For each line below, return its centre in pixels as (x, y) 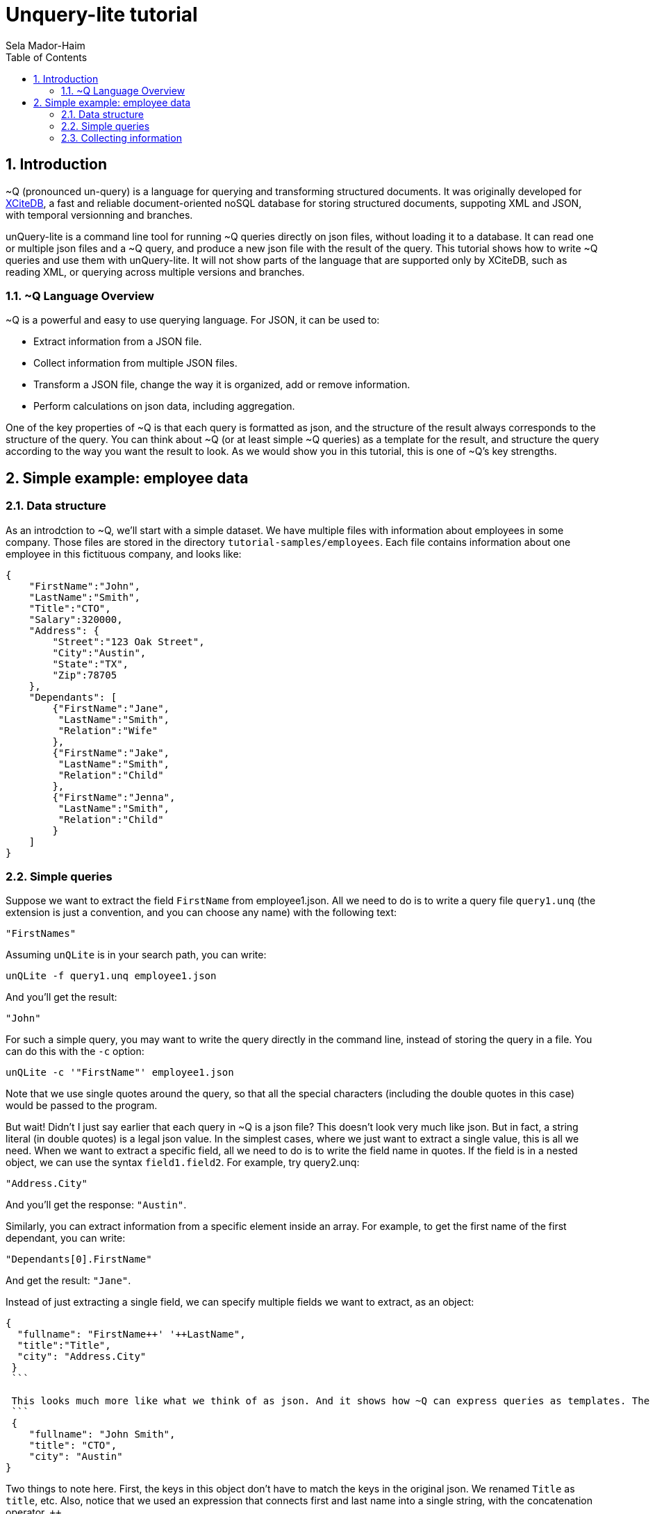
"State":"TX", (91, 664)
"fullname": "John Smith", (102, 1434)
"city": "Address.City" (82, 1357)
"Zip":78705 (85, 675)
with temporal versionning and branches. (99, 215)
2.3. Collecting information (122, 138)
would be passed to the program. (82, 1106)
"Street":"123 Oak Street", (128, 641)
